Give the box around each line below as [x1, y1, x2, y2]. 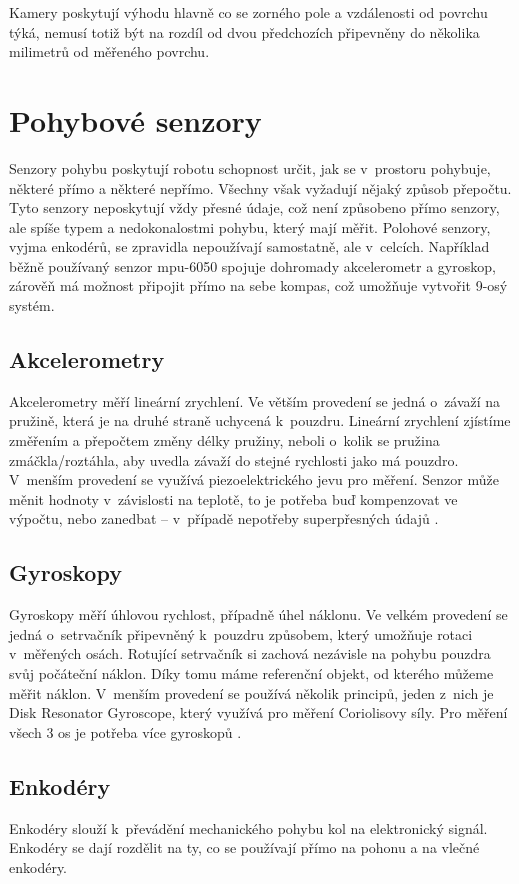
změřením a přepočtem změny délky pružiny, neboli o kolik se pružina [9, 430, 440, 451]
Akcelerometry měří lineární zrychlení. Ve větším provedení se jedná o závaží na [9, 390, 501, 411]
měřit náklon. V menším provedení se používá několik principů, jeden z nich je [9, 682, 494, 703]
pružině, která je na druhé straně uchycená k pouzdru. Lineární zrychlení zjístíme [9, 410, 511, 431]
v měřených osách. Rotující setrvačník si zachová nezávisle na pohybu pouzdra [9, 643, 491, 664]
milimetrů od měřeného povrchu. [9, 41, 210, 62]
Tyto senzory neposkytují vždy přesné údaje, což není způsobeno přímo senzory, [9, 197, 500, 218]
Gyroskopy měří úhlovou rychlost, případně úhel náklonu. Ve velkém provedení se [9, 604, 508, 625]
